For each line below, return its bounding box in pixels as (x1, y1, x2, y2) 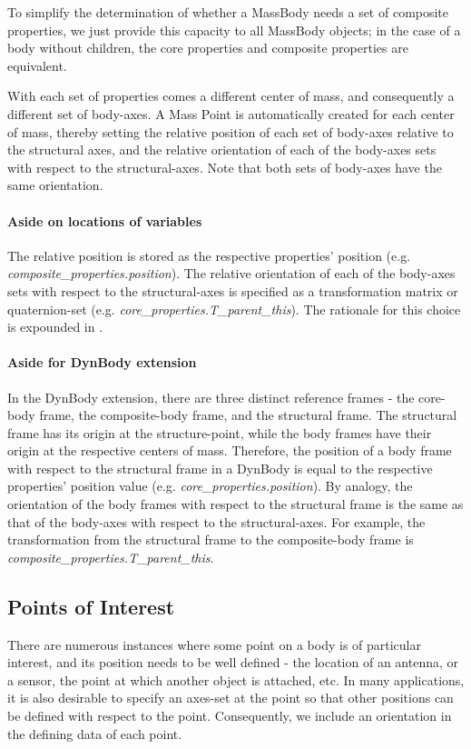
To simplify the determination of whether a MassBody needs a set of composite (7, 3, 449, 21)
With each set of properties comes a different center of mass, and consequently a (7, 86, 455, 105)
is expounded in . (7, 317, 103, 336)
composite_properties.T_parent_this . (7, 547, 214, 566)
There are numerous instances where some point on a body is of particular (7, 634, 421, 654)
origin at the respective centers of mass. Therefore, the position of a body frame (7, 441, 452, 460)
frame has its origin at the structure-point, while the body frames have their (7, 423, 432, 442)
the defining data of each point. (7, 724, 182, 743)
